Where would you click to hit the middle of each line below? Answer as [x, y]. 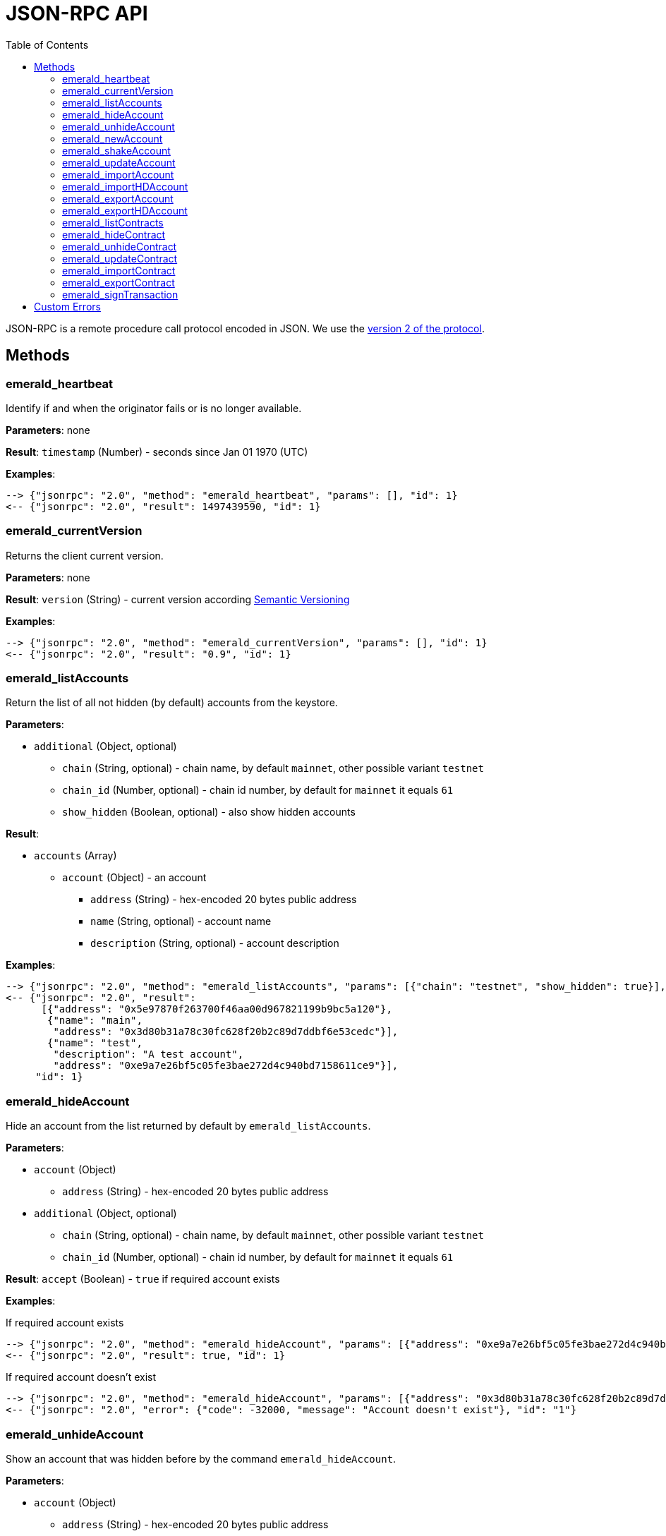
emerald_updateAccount [119, 162]
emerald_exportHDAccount [125, 210]
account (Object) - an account [134, 878]
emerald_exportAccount [118, 198]
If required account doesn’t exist [81, 1377]
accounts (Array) [75, 856]
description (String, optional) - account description [215, 943]
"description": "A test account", [149, 1054]
